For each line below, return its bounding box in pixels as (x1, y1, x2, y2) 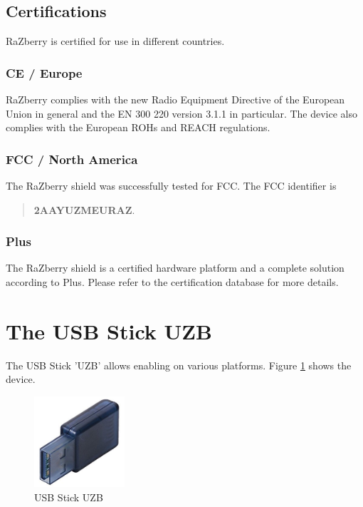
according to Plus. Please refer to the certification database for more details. (6, 275, 339, 290)
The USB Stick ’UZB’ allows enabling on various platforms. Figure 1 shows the (6, 357, 352, 372)
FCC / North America (6, 150, 138, 168)
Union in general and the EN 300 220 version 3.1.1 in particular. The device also (6, 106, 358, 121)
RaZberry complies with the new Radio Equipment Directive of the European (6, 92, 345, 107)
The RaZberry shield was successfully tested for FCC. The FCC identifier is (6, 178, 337, 193)
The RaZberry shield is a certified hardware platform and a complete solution (6, 260, 344, 275)
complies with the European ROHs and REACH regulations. (6, 120, 270, 135)
